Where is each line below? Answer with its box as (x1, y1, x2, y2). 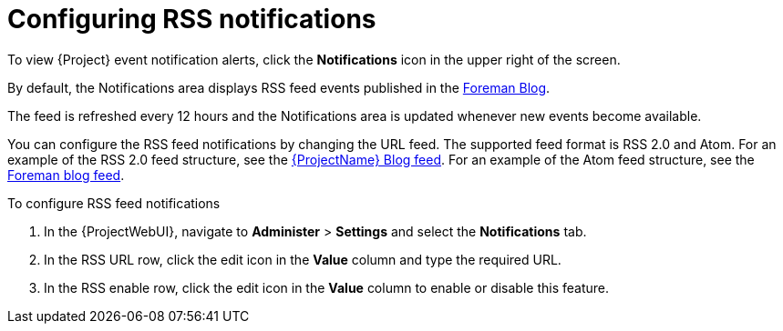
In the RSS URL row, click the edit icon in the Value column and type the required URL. (44, 251, 561, 267)
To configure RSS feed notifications (7, 195, 221, 211)
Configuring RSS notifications (7, 4, 376, 35)
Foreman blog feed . (7, 166, 125, 183)
